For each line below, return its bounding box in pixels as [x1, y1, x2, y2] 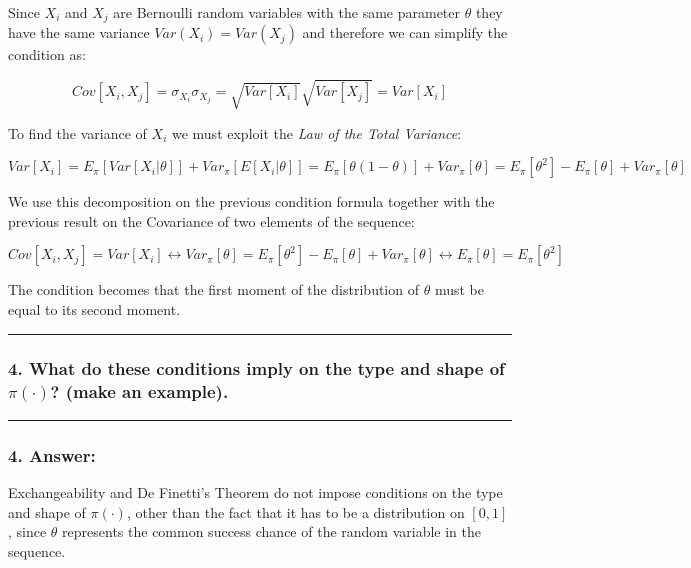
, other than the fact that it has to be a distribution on [126, 501, 465, 522]
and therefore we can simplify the [302, 22, 508, 43]
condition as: [8, 44, 86, 65]
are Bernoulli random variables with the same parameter [113, 2, 460, 22]
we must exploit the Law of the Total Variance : [171, 122, 462, 143]
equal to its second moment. [8, 298, 181, 319]
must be [434, 279, 484, 300]
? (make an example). [50, 379, 229, 404]
